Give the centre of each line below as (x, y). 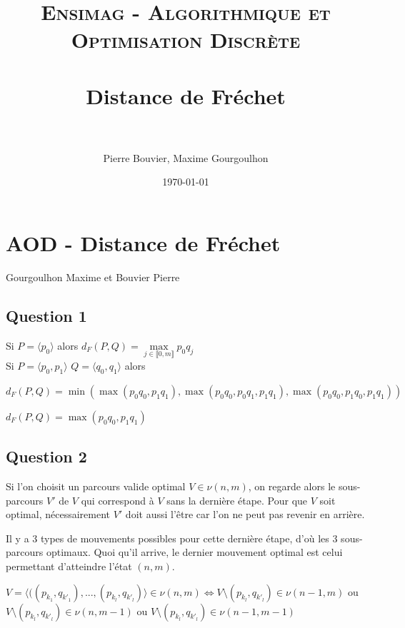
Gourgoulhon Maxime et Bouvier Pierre (93, 277)
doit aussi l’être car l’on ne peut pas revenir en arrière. (245, 514)
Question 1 (46, 315)
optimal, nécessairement (58, 514)
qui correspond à (117, 500)
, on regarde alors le (292, 486)
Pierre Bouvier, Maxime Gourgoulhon (186, 157)
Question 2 (46, 456)
